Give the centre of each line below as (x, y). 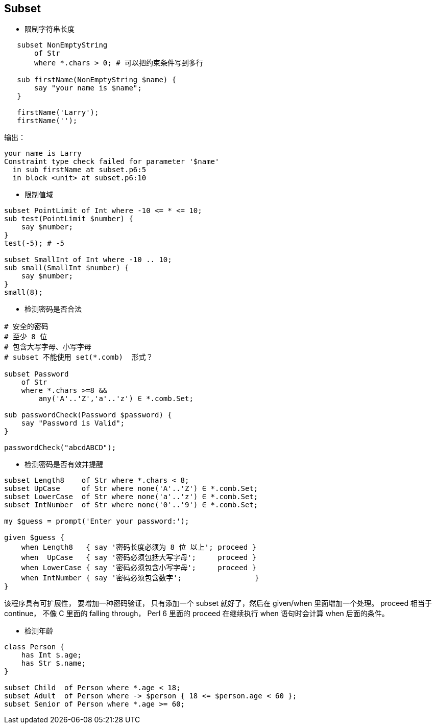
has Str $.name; (54, 663)
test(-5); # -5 (34, 243)
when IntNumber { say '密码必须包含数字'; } (140, 578)
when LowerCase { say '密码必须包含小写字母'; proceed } (139, 568)
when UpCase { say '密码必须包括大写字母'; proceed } (139, 558)
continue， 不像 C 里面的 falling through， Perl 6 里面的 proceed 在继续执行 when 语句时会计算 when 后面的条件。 (197, 614)
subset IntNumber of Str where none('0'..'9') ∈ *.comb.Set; (131, 505)
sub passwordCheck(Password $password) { (88, 415)
